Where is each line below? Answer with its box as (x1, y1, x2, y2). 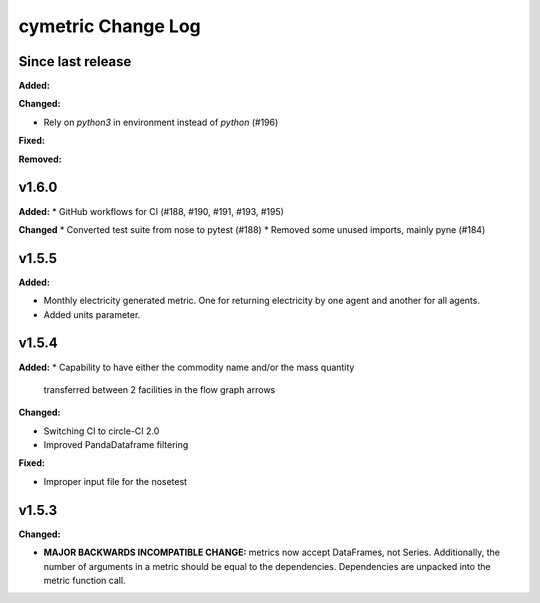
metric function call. (43, 574, 126, 586)
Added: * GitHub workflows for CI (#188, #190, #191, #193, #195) (18, 205, 285, 217)
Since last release (18, 53, 132, 70)
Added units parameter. (43, 308, 141, 320)
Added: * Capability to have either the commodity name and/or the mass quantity (18, 361, 355, 373)
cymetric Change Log (18, 15, 202, 37)
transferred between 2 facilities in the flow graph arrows (43, 383, 276, 395)
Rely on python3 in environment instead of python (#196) (43, 116, 279, 128)
